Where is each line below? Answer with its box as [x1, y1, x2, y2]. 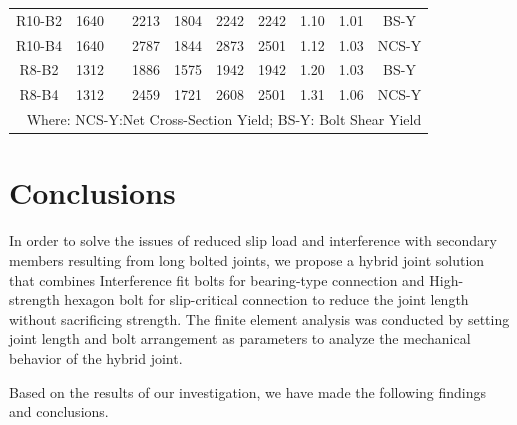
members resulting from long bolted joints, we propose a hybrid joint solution [9, 249, 485, 270]
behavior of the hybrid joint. [9, 347, 183, 368]
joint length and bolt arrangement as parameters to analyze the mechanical [9, 328, 471, 349]
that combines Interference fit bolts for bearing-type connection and [9, 269, 425, 290]
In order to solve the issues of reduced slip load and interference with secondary [9, 230, 497, 251]
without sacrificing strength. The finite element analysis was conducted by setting [9, 308, 510, 329]
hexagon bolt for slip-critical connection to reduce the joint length [64, 289, 469, 310]
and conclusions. [9, 401, 109, 422]
